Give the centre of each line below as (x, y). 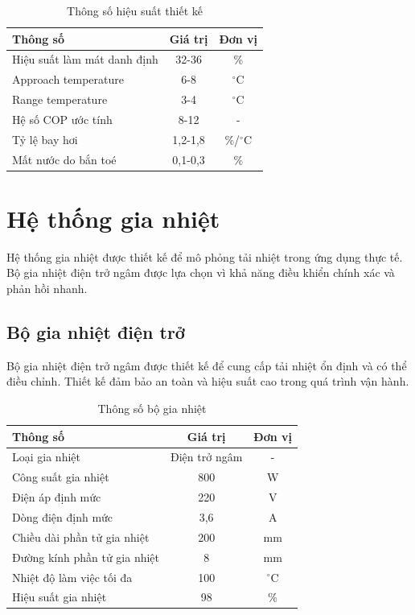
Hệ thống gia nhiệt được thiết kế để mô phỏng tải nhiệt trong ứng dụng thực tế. (205, 256)
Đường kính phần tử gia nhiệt (86, 557)
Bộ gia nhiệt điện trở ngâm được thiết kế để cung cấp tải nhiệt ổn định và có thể (207, 365)
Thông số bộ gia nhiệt (152, 409)
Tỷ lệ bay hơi (45, 139)
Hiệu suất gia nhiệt (60, 597)
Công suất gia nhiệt (61, 477)
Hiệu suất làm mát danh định (85, 59)
